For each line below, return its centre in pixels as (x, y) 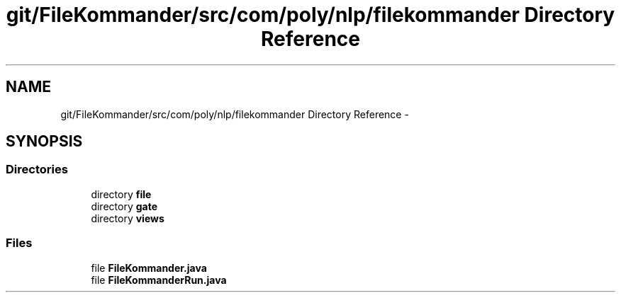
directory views (128, 218)
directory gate (124, 206)
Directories (37, 170)
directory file (121, 194)
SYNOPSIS (44, 142)
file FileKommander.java (149, 268)
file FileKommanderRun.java (159, 280)
